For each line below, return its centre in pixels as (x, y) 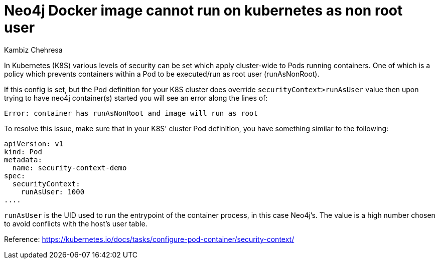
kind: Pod (23, 152)
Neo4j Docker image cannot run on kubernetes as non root (203, 11)
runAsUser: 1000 (53, 192)
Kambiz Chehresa (33, 50)
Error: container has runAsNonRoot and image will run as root (131, 113)
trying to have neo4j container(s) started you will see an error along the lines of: (136, 98)
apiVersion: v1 (34, 144)
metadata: (23, 160)
